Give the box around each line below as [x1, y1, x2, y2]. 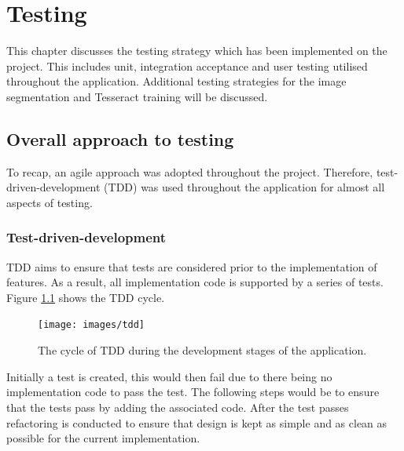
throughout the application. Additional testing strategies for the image [6, 73, 347, 89]
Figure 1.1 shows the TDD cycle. [6, 289, 165, 305]
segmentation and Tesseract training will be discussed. [6, 88, 268, 104]
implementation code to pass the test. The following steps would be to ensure [6, 384, 380, 400]
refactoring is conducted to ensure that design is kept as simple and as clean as [6, 414, 387, 431]
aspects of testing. [6, 194, 93, 210]
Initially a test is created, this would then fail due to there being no [6, 368, 332, 384]
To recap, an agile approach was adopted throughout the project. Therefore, [6, 163, 373, 180]
